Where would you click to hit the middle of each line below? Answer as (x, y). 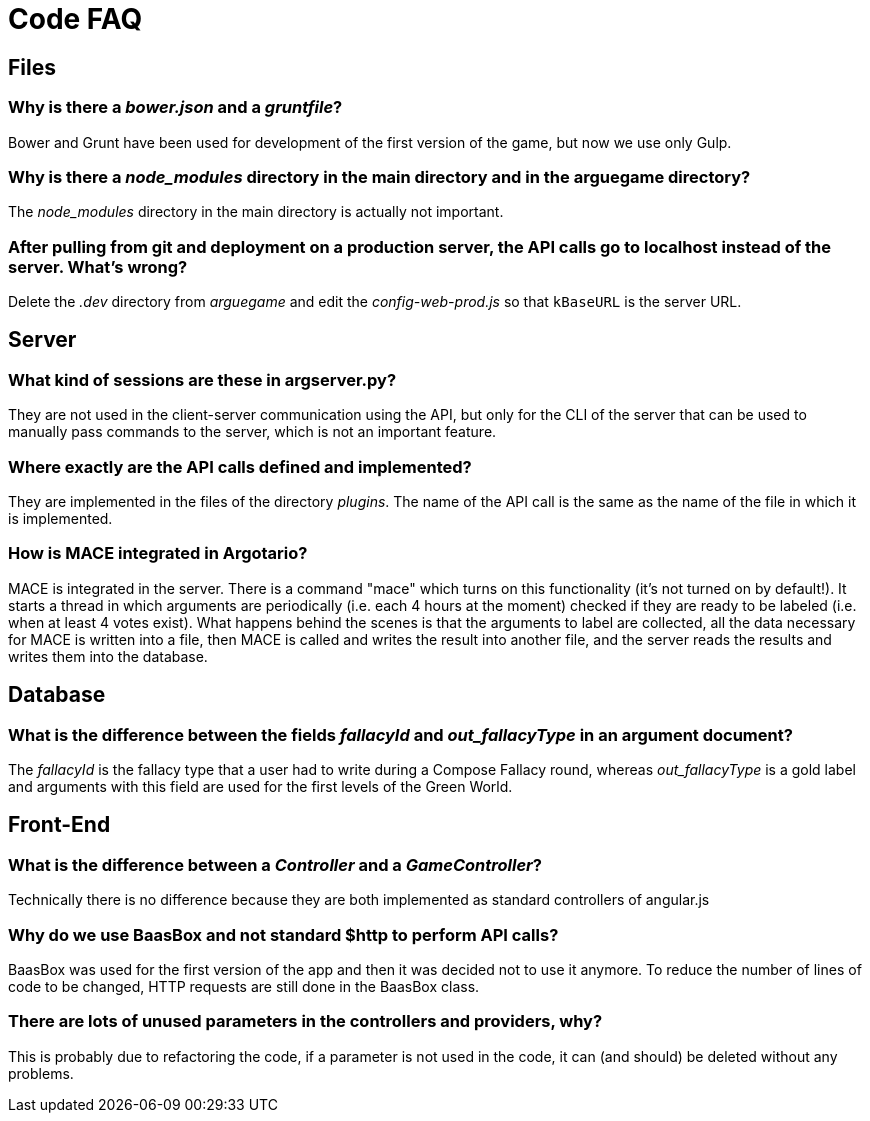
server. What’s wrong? (98, 266)
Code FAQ (75, 19)
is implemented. (60, 519)
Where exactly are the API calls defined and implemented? (240, 466)
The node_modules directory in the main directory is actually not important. (256, 212)
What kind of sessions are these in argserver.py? (202, 379)
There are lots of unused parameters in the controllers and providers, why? (305, 1021)
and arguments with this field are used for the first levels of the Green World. (260, 786)
